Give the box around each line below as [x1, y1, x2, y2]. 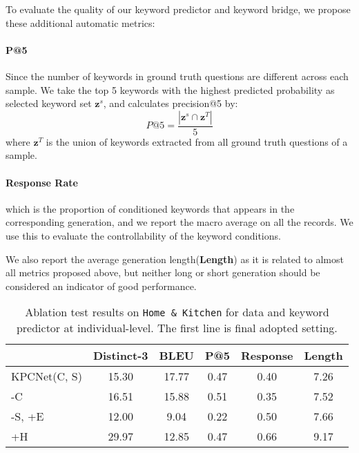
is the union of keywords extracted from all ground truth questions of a [46, 134, 348, 148]
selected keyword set [6, 96, 92, 110]
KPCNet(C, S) [11, 368, 82, 385]
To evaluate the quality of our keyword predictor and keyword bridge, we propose [6, 2, 351, 16]
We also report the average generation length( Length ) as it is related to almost [6, 251, 344, 266]
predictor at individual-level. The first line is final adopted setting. [16, 320, 338, 336]
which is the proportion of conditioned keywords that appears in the [6, 201, 295, 215]
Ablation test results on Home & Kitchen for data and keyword [25, 304, 329, 320]
